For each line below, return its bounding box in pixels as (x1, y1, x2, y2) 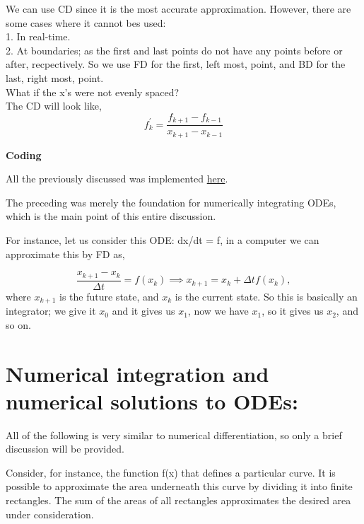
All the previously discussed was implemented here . (6, 171, 228, 186)
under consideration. (6, 506, 94, 521)
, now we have (187, 303, 249, 318)
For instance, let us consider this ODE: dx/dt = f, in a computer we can (6, 233, 319, 248)
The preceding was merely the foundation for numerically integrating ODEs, (6, 194, 336, 209)
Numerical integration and (6, 359, 269, 388)
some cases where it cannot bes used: (6, 15, 166, 30)
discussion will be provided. (6, 441, 124, 456)
